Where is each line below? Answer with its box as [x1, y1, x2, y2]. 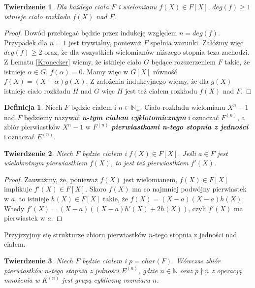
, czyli [188, 203, 206, 213]
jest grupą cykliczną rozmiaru [62, 275, 150, 285]
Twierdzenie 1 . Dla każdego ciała [4, 1, 109, 11]
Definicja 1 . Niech [4, 102, 63, 112]
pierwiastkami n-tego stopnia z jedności [111, 122, 249, 132]
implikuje [4, 184, 32, 194]
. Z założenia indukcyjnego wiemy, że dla [86, 76, 209, 86]
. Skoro [85, 184, 106, 194]
